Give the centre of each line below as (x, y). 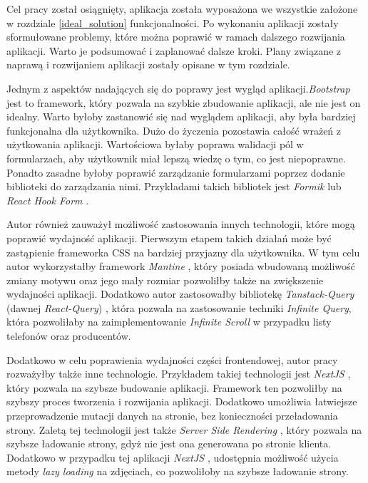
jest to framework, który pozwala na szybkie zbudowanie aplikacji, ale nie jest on (184, 102)
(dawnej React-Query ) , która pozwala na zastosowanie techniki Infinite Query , (179, 307)
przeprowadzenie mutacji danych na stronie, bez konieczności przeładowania (172, 416)
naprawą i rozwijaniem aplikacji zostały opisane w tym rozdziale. (148, 64)
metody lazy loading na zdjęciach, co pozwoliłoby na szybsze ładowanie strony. (178, 471)
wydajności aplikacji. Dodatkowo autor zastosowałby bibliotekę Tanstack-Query (180, 294)
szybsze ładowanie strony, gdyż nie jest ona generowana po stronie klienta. (169, 443)
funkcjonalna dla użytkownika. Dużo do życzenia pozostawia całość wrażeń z (174, 130)
